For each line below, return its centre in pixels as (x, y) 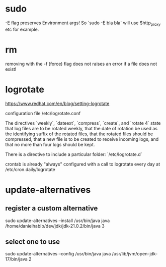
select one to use (33, 242)
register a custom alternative (52, 208)
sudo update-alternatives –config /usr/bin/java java (58, 254)
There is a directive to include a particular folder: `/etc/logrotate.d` (74, 154)
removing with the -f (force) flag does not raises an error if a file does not (81, 64)
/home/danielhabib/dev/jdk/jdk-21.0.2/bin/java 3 (55, 226)
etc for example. (22, 29)
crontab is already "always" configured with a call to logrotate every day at (82, 164)
